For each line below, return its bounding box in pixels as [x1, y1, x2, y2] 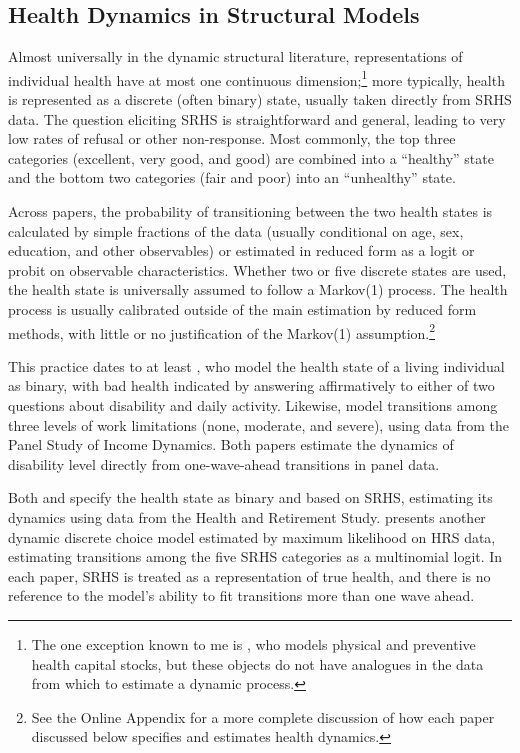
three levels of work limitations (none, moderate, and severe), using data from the [8, 414, 509, 435]
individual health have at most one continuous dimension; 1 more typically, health [8, 66, 505, 90]
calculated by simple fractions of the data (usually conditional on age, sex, [8, 220, 464, 241]
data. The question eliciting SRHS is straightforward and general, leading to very [8, 108, 506, 129]
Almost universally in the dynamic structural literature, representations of [8, 46, 463, 67]
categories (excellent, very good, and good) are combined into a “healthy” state [8, 147, 494, 168]
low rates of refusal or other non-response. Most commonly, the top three [8, 128, 456, 149]
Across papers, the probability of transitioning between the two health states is [8, 201, 493, 222]
